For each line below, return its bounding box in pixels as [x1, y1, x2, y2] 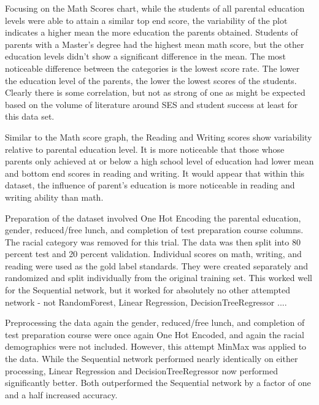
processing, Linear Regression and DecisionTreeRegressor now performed [5, 364, 278, 377]
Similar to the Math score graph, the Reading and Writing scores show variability [5, 130, 312, 143]
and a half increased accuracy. [5, 388, 118, 401]
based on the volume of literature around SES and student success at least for [5, 98, 298, 110]
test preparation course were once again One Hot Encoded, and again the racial [5, 328, 304, 341]
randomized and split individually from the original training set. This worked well [5, 271, 312, 284]
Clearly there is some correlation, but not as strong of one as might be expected [5, 86, 306, 99]
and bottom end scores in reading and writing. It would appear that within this [5, 166, 305, 179]
